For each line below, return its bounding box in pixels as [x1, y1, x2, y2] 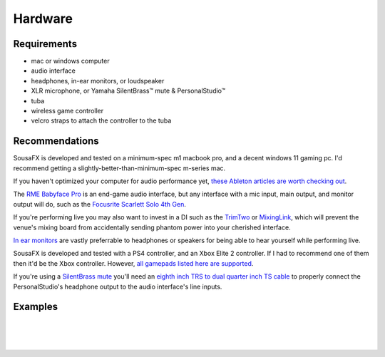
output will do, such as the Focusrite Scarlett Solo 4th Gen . [13, 200, 187, 208]
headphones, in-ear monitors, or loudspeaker [31, 76, 165, 85]
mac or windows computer [31, 57, 110, 66]
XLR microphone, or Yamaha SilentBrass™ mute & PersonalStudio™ [31, 86, 226, 95]
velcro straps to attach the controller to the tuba [31, 116, 172, 125]
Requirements [13, 38, 78, 50]
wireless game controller [31, 107, 104, 115]
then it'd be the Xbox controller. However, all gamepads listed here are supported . [13, 259, 254, 267]
